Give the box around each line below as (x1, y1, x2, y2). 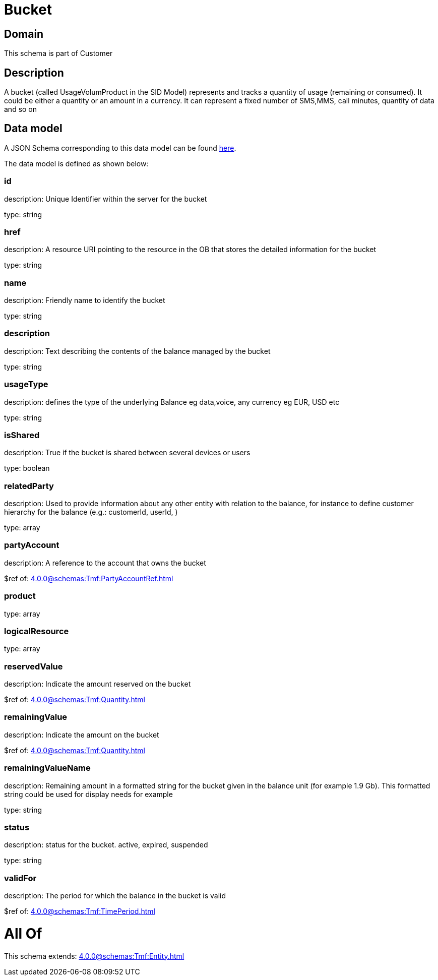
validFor (4, 873, 37, 883)
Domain (4, 27, 44, 40)
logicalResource (4, 626, 69, 636)
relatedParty (4, 480, 54, 491)
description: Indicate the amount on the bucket (4, 730, 159, 739)
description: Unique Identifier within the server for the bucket (4, 194, 207, 203)
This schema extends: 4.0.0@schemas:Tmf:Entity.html (4, 951, 184, 960)
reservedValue (4, 661, 63, 671)
